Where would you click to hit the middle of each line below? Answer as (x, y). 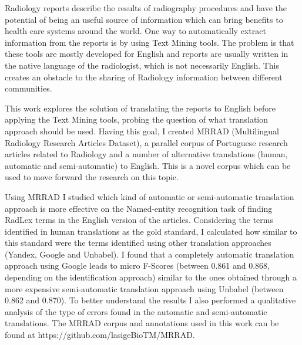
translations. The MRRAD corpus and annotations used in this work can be (142, 323)
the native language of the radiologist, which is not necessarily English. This (142, 65)
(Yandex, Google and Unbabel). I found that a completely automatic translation (150, 254)
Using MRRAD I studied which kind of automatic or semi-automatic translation (150, 196)
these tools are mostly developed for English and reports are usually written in (147, 54)
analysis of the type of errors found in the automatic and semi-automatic (136, 311)
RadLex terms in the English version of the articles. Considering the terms (139, 220)
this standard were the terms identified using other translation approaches (138, 243)
